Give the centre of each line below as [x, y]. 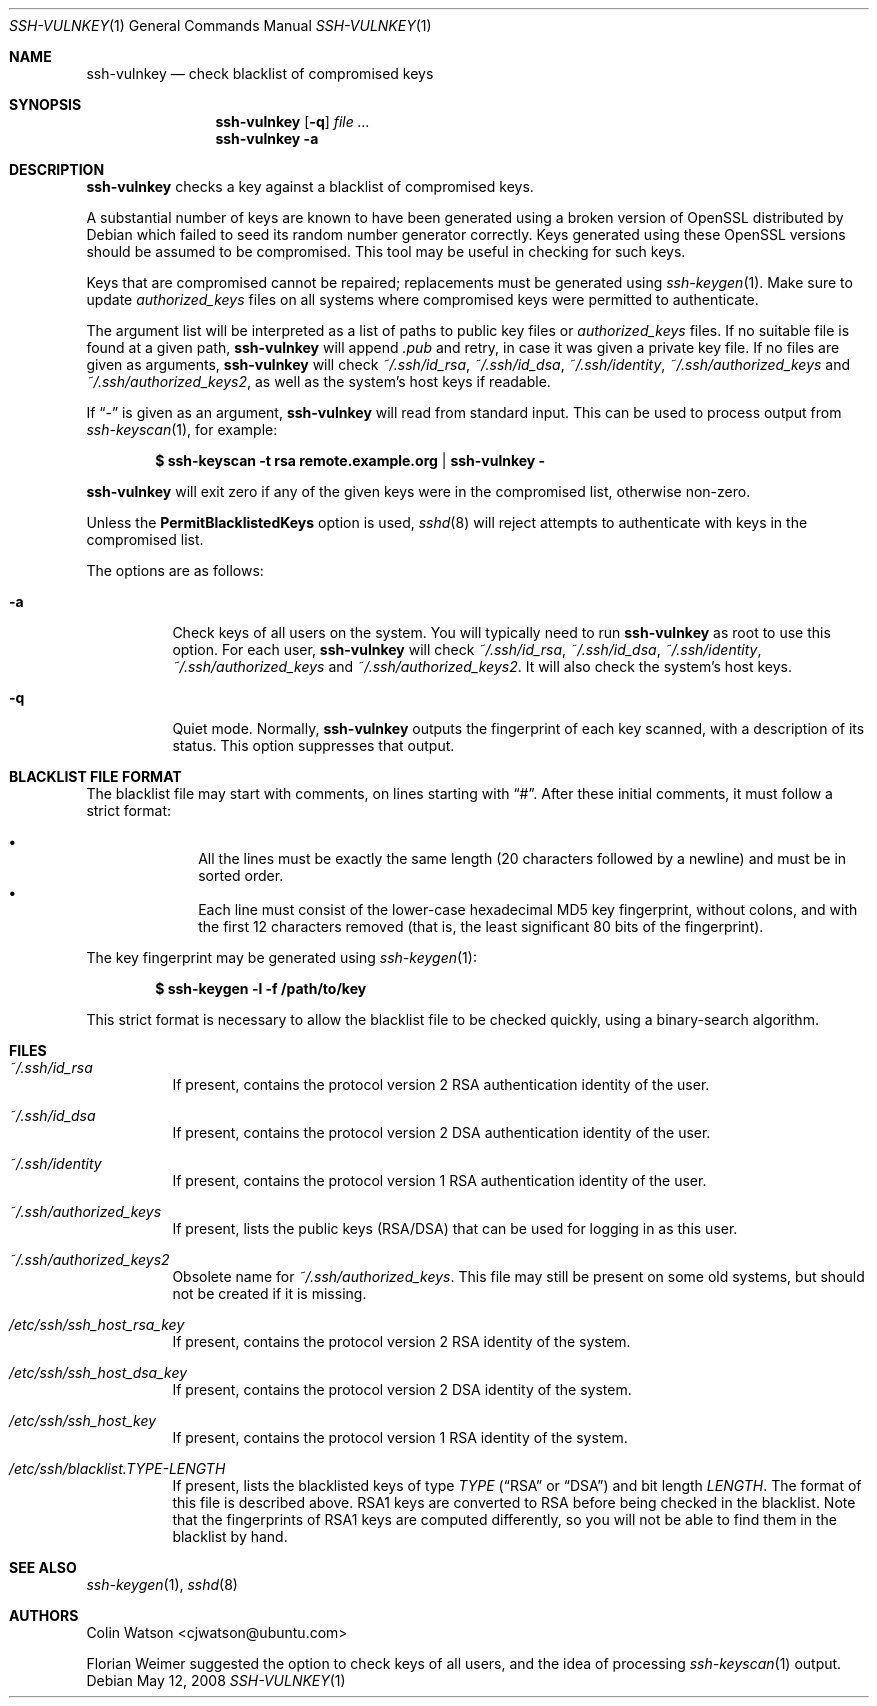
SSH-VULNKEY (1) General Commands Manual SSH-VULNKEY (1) [220, 25]
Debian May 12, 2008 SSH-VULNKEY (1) [216, 1680]
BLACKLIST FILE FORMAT [95, 776]
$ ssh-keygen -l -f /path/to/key [261, 988]
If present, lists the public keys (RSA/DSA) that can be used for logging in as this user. [455, 1228]
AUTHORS [44, 1615]
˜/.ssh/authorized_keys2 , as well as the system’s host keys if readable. [318, 381]
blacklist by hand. [230, 1536]
